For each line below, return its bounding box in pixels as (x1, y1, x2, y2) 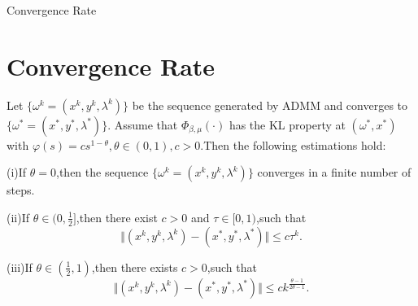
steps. (7, 181, 35, 199)
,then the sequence (56, 164, 149, 181)
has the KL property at (229, 116, 346, 133)
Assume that (114, 116, 178, 133)
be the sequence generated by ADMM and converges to (132, 96, 408, 113)
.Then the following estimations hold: (200, 136, 386, 153)
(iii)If (7, 258, 33, 275)
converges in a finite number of (257, 164, 411, 181)
